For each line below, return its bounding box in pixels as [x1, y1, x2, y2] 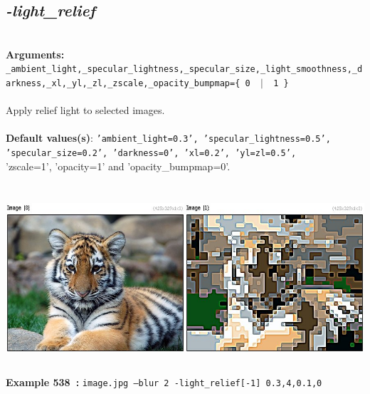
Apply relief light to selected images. [6, 103, 165, 118]
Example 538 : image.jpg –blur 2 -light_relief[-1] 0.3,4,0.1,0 [6, 374, 322, 389]
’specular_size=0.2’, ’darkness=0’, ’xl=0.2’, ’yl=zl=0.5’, [6, 148, 297, 159]
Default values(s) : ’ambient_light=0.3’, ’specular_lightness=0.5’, [6, 130, 331, 145]
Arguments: [6, 46, 65, 61]
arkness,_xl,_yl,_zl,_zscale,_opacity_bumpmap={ [6, 78, 240, 89]
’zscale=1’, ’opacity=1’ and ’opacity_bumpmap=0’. [6, 158, 231, 173]
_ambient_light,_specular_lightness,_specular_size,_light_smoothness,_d [6, 64, 363, 75]
